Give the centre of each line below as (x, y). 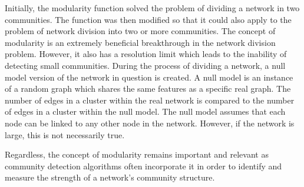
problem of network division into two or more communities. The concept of (140, 31)
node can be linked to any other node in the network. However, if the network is (150, 123)
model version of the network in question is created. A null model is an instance (149, 77)
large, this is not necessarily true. (65, 134)
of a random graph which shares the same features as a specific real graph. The (148, 89)
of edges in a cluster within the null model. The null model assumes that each (145, 111)
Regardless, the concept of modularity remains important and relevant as (137, 154)
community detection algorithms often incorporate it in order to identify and (143, 166)
